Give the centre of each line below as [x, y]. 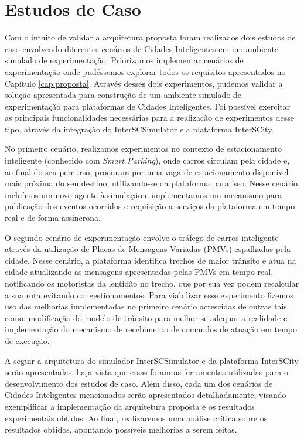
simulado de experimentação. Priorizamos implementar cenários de [124, 60]
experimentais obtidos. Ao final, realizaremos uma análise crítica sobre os [136, 418]
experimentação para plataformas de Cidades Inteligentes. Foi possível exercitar [148, 106]
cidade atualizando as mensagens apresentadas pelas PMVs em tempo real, [139, 272]
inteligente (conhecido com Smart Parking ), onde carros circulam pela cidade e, [147, 160]
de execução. [27, 340]
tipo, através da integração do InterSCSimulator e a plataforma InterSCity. [139, 129]
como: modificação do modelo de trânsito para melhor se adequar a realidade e [146, 317]
